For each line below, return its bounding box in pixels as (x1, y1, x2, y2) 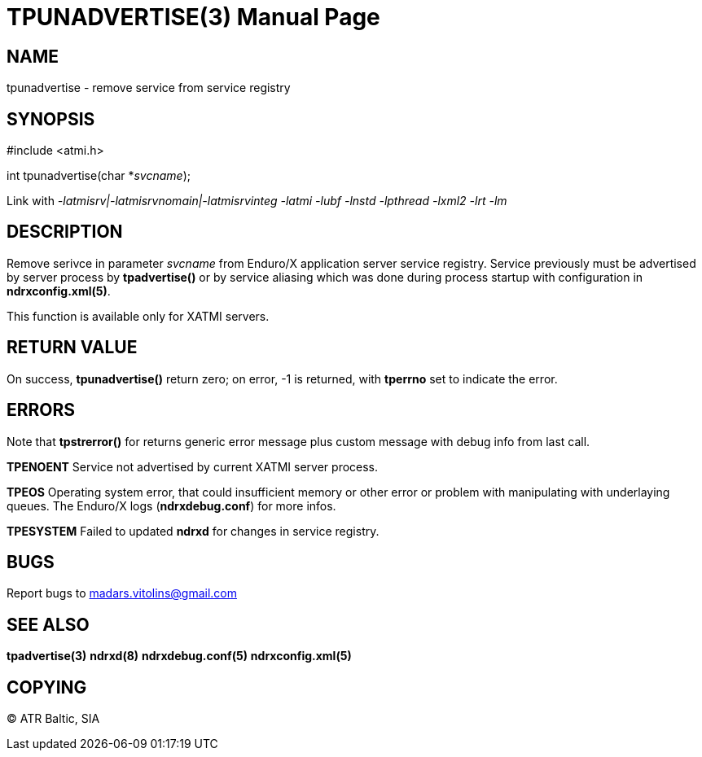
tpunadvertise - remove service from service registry (7, 81, 291, 95)
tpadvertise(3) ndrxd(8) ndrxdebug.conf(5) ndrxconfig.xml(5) (7, 649, 352, 663)
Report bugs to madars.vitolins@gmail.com (7, 586, 237, 601)
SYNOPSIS (7, 108, 95, 129)
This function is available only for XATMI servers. (7, 308, 270, 323)
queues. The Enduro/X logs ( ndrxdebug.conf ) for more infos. (7, 498, 336, 513)
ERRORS (7, 400, 76, 421)
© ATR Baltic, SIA (7, 711, 100, 726)
